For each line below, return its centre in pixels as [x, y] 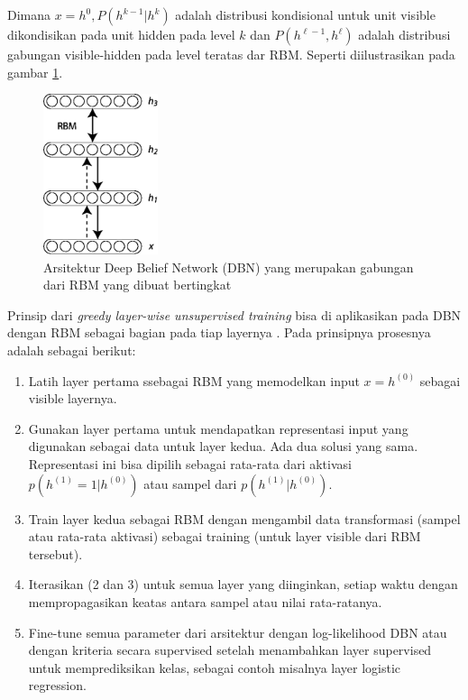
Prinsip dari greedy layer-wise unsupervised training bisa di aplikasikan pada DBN [234, 314]
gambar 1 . [35, 72]
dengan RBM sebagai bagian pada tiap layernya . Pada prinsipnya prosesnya [219, 332]
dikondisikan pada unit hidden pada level [121, 34]
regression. [57, 685]
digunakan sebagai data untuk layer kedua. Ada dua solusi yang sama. [223, 446]
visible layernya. [73, 398]
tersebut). [55, 553]
